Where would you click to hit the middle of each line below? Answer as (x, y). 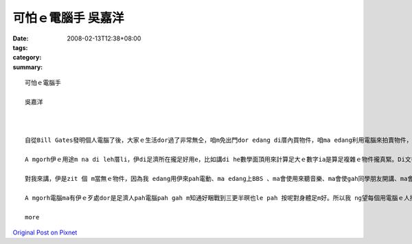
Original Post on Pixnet (45, 232)
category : (27, 58)
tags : (20, 47)
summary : (28, 67)
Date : (21, 38)
